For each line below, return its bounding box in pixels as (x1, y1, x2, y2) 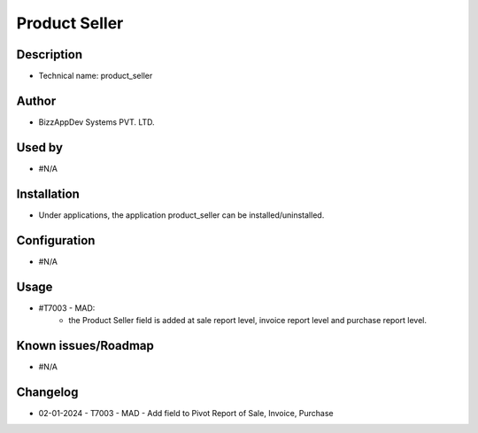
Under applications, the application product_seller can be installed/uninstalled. (38, 209, 325, 220)
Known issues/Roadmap (16, 337, 155, 353)
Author (16, 93, 57, 108)
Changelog (16, 384, 79, 399)
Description (16, 47, 83, 62)
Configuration (16, 233, 96, 248)
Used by (16, 140, 64, 155)
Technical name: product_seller (38, 71, 153, 81)
